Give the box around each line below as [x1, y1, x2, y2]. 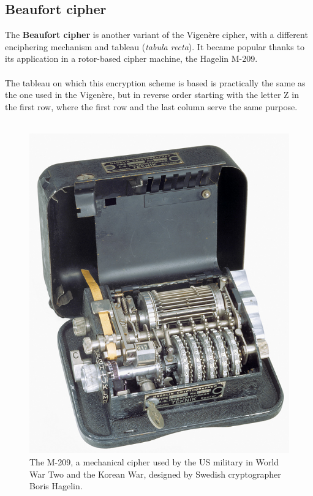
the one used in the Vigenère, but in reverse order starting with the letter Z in [5, 88, 300, 101]
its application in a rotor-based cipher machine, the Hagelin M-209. [5, 52, 258, 65]
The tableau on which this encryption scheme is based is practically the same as [5, 76, 306, 89]
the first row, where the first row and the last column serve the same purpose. [5, 100, 298, 113]
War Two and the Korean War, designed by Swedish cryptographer [29, 467, 281, 480]
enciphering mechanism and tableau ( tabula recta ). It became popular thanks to [5, 40, 304, 53]
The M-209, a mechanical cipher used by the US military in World [29, 456, 279, 468]
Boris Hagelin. [29, 479, 83, 492]
